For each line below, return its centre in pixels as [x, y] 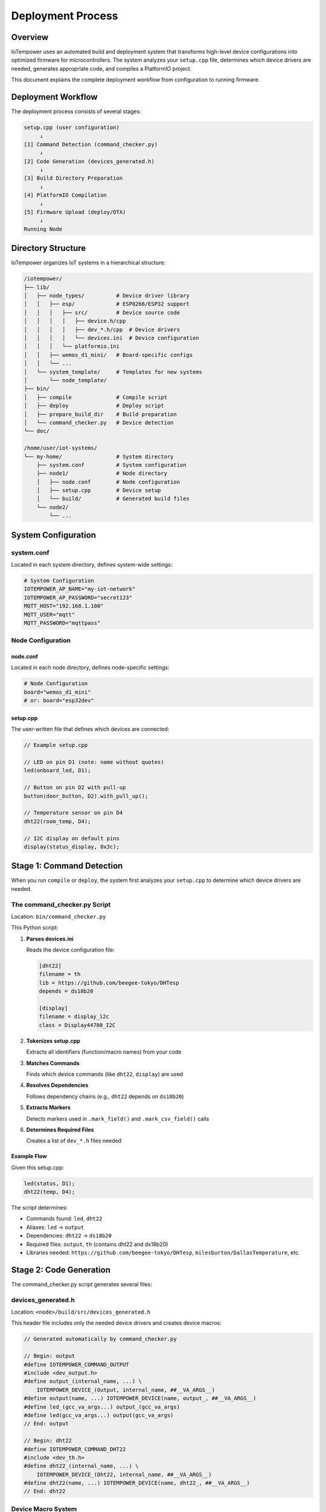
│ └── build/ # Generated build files [113, 499]
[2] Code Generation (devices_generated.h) [89, 161]
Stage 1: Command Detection [67, 866]
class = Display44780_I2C [77, 1025]
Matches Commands [53, 1063]
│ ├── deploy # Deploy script [94, 406]
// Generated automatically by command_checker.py [101, 1339]
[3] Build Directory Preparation [73, 178]
